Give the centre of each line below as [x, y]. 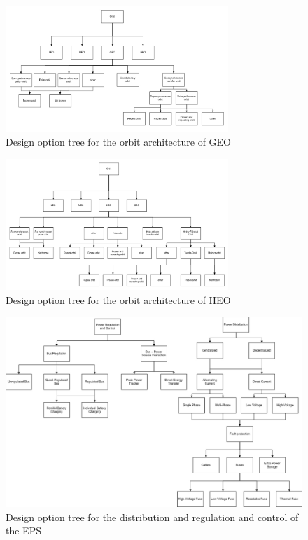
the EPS [23, 531]
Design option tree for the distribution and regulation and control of [152, 517]
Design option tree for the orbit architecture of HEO [118, 299]
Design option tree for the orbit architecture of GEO [119, 142]
